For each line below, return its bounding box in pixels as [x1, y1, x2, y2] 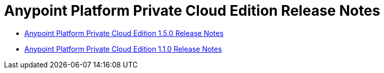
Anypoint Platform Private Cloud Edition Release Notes [4, 2, 380, 19]
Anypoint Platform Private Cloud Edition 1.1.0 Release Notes [24, 44, 222, 53]
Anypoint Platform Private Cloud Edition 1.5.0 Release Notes [24, 28, 224, 38]
